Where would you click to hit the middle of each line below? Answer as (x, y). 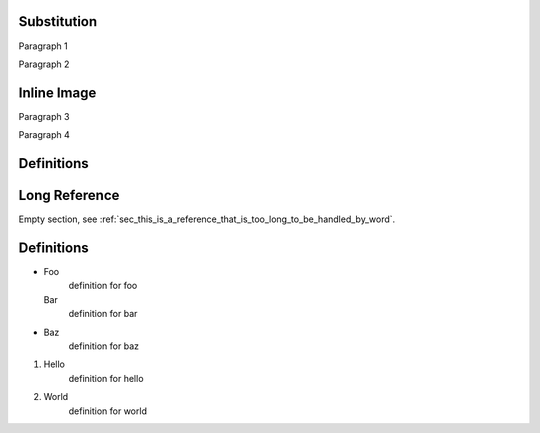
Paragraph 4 (44, 135)
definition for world (107, 411)
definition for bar (103, 314)
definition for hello (106, 378)
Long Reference (69, 195)
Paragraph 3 (44, 116)
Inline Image (57, 92)
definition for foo (103, 286)
